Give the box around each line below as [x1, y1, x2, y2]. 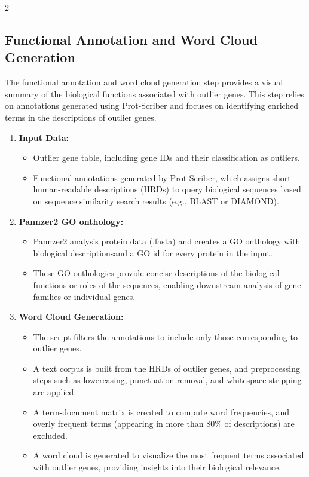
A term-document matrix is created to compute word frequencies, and [33, 405, 290, 418]
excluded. [33, 429, 68, 441]
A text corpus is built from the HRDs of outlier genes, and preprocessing [33, 362, 300, 374]
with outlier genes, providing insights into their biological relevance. [33, 461, 282, 473]
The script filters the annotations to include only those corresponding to [33, 330, 298, 343]
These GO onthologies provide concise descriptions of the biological [33, 267, 280, 279]
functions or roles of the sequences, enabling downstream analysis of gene [33, 278, 301, 291]
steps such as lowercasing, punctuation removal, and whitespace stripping [33, 374, 302, 386]
